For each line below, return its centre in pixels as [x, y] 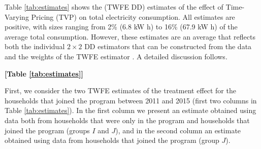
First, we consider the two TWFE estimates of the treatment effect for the [120, 90]
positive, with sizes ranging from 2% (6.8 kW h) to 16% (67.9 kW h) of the [121, 27]
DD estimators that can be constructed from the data [168, 46]
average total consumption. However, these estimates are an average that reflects [130, 36]
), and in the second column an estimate [178, 130]
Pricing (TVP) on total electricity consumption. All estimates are [133, 16]
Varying [17, 16]
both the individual [35, 46]
